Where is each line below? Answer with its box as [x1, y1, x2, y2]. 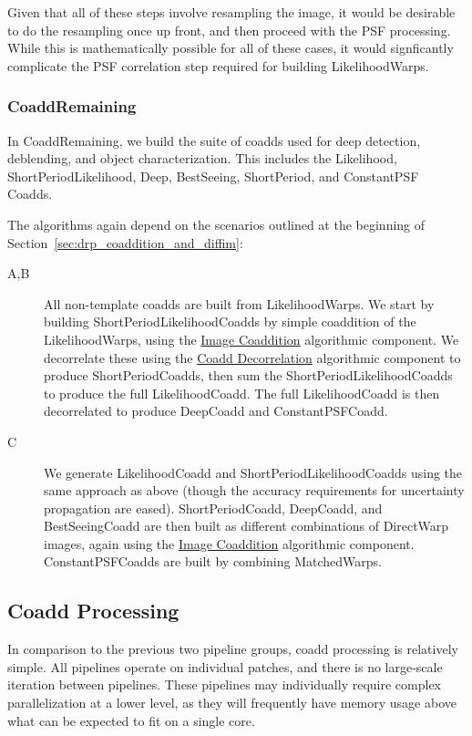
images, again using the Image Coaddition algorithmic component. [44, 534, 415, 553]
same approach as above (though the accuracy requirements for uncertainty [44, 481, 465, 500]
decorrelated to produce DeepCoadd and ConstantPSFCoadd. [44, 401, 388, 420]
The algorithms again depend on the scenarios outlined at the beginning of [7, 214, 426, 233]
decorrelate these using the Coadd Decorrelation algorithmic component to [44, 347, 461, 367]
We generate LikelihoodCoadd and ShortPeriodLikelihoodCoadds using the [44, 462, 463, 482]
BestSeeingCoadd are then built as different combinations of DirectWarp [44, 516, 449, 535]
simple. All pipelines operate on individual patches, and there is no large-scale [7, 657, 443, 676]
